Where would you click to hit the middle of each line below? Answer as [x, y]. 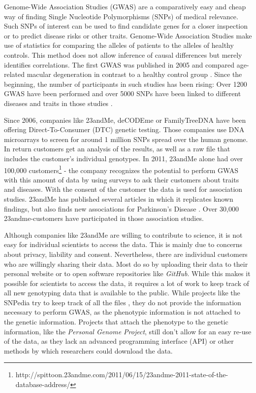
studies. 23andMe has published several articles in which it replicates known [119, 198]
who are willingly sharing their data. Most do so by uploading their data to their [126, 264]
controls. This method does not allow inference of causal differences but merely [123, 54]
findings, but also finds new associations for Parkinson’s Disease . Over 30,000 [121, 208]
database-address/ [43, 384]
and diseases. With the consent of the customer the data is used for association [123, 189]
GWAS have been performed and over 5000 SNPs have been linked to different [123, 93]
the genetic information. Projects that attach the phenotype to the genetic [116, 322]
